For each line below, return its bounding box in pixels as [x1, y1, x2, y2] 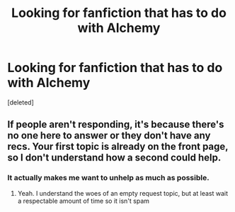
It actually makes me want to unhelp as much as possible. [7, 173, 210, 183]
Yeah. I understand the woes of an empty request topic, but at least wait [17, 189, 229, 197]
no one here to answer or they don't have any [7, 129, 211, 142]
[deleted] [7, 98, 34, 107]
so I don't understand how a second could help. [7, 152, 222, 164]
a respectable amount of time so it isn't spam [17, 196, 150, 205]
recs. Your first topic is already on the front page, [7, 141, 229, 153]
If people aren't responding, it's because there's [7, 119, 224, 131]
